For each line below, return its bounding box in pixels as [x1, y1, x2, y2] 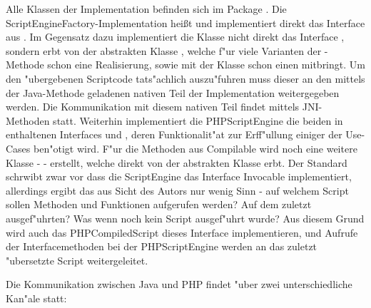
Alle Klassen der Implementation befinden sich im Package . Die [6, 1, 287, 16]
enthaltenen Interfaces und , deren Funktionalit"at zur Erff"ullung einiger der [6, 127, 342, 142]
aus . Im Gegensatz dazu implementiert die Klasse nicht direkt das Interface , [6, 29, 345, 44]
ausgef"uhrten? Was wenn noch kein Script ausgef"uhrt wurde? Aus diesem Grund [6, 210, 365, 225]
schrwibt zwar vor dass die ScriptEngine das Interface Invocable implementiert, [6, 169, 352, 184]
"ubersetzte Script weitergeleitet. [6, 252, 148, 267]
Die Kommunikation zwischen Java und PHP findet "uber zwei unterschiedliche [6, 277, 352, 292]
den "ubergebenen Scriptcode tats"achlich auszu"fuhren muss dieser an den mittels [6, 71, 365, 86]
